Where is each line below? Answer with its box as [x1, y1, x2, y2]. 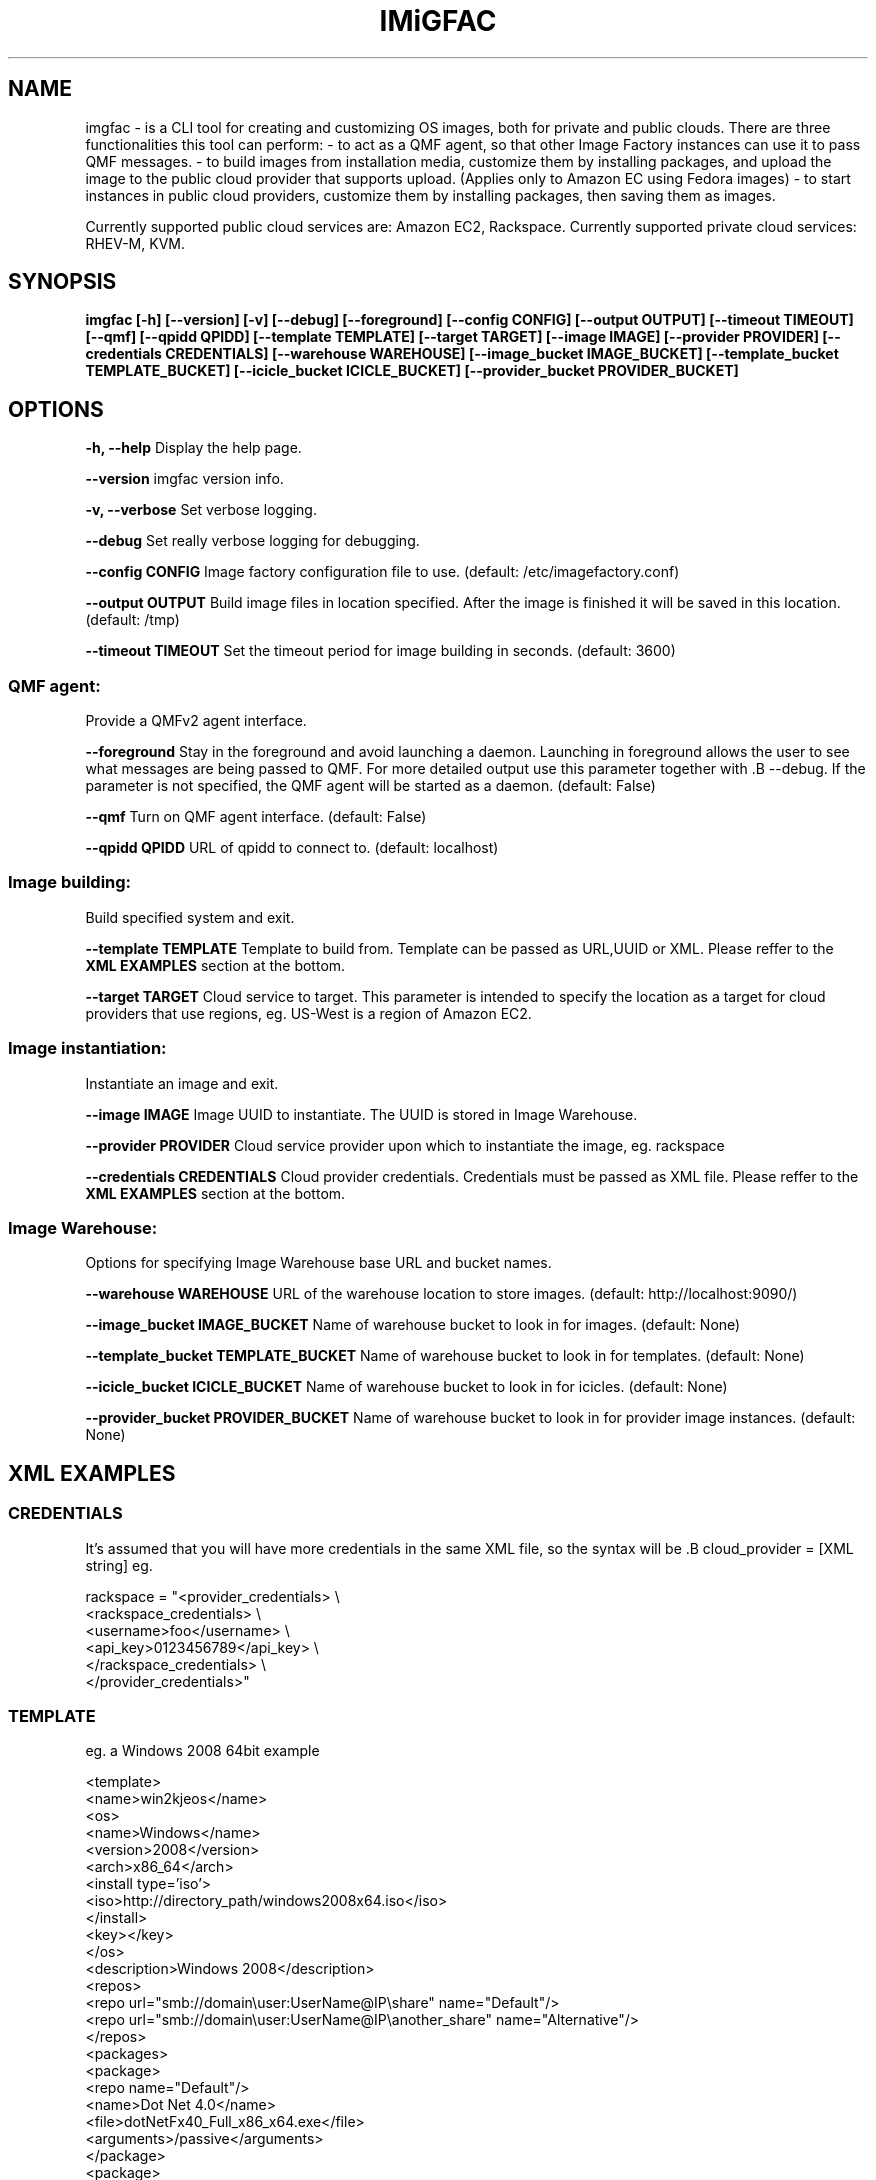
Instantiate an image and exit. [85, 1074, 279, 1092]
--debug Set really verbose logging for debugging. [85, 532, 420, 550]
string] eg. [85, 1556, 153, 1574]
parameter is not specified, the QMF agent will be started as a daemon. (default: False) [85, 777, 656, 795]
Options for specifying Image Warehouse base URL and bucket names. [85, 1254, 552, 1272]
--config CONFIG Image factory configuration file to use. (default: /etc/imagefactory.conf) [85, 563, 680, 581]
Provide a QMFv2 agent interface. [85, 712, 307, 730]
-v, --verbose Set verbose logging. [85, 501, 317, 519]
